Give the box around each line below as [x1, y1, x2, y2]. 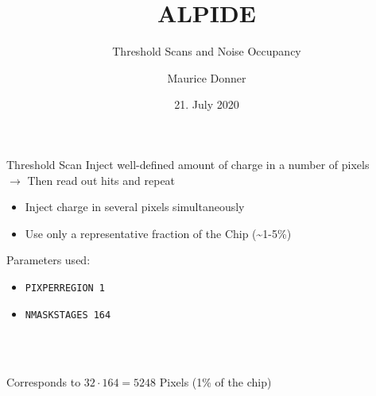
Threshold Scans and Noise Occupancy [112, 43, 301, 60]
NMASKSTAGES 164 [25, 309, 111, 321]
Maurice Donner [167, 69, 246, 86]
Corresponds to [6, 374, 81, 390]
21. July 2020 [174, 96, 239, 113]
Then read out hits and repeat [27, 171, 176, 188]
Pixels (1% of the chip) [159, 374, 272, 390]
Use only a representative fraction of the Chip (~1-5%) [25, 225, 292, 241]
